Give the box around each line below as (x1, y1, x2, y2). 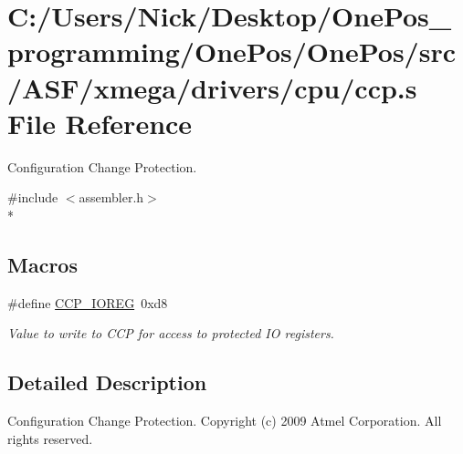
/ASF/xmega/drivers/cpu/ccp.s (7, 68, 417, 106)
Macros (7, 250, 78, 278)
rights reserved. (7, 428, 93, 448)
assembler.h (79, 188, 144, 207)
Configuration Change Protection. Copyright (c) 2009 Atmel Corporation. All (7, 411, 442, 430)
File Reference (7, 104, 193, 141)
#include (7, 188, 58, 207)
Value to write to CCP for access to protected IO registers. (7, 324, 334, 343)
